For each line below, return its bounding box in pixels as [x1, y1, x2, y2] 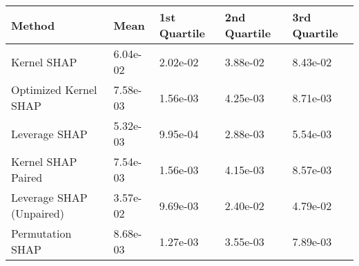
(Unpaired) [11, 205, 64, 221]
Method [11, 17, 55, 33]
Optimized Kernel [11, 82, 97, 97]
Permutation [11, 225, 72, 241]
